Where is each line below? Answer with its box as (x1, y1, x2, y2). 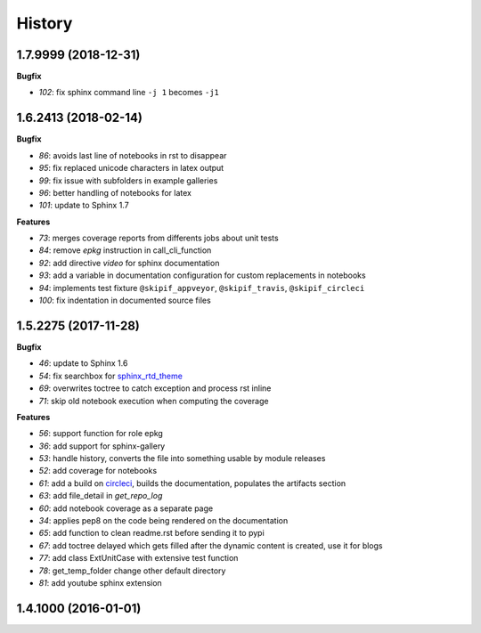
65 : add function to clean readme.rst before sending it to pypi (38, 528, 265, 539)
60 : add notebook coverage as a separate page (38, 503, 214, 514)
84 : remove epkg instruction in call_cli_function (38, 245, 212, 256)
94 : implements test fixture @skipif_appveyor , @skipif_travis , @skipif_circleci (38, 282, 365, 293)
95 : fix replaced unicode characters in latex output (38, 163, 224, 174)
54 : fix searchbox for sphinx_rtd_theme (38, 370, 183, 381)
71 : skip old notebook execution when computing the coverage (38, 395, 269, 406)
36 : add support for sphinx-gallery (38, 441, 166, 451)
